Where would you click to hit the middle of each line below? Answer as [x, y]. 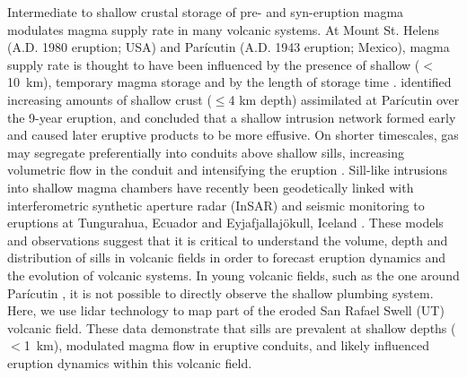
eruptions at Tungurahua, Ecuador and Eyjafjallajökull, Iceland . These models [225, 223]
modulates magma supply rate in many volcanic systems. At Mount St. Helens [224, 29]
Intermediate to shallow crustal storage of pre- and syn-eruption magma [206, 12]
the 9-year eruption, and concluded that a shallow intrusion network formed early [232, 117]
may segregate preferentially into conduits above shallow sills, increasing [206, 152]
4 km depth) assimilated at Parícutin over [344, 99]
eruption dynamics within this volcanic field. [130, 362]
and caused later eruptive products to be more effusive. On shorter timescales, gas [233, 135]
